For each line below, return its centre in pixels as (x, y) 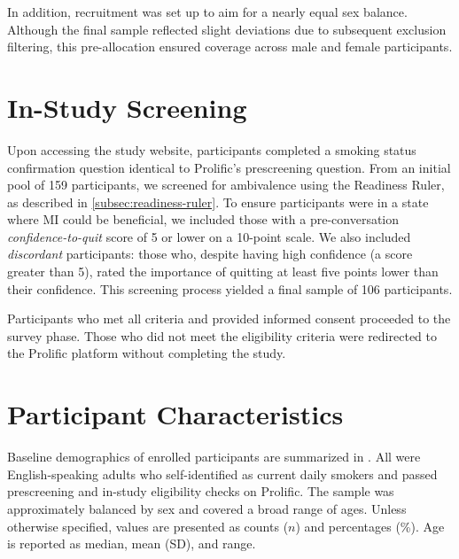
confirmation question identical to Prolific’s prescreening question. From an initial (229, 167)
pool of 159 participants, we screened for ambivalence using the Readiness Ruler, (226, 185)
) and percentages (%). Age (370, 526)
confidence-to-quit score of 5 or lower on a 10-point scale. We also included (209, 236)
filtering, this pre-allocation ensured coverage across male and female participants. (230, 47)
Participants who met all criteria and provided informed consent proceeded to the (229, 318)
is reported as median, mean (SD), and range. (132, 543)
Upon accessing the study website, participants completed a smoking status (212, 149)
